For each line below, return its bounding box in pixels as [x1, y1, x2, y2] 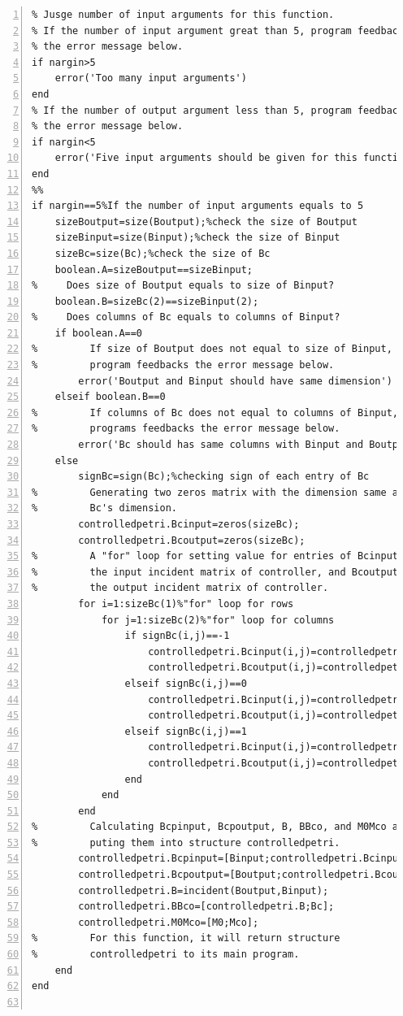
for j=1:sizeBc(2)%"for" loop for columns [101, 614, 335, 626]
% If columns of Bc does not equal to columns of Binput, [32, 406, 399, 419]
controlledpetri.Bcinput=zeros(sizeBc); [78, 519, 300, 530]
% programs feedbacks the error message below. [32, 423, 340, 435]
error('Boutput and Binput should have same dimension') [78, 375, 392, 387]
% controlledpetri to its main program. [32, 949, 300, 961]
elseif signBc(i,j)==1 [124, 725, 247, 737]
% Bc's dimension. [32, 502, 177, 515]
